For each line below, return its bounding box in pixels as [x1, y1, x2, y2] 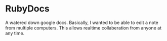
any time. [5, 30, 25, 36]
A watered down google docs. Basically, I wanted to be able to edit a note [5, 19, 158, 25]
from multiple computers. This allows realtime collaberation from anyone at [5, 24, 162, 30]
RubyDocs [5, 3, 50, 14]
